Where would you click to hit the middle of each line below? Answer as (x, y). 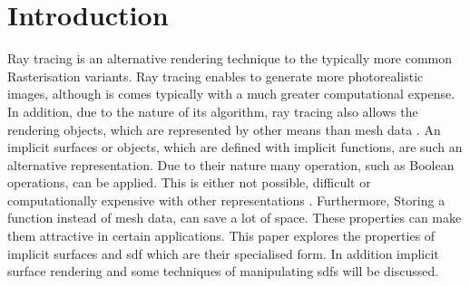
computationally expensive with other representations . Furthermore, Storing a (226, 200)
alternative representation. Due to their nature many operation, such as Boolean (231, 164)
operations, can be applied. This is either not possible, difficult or (189, 182)
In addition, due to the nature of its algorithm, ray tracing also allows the (213, 111)
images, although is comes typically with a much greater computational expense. (231, 94)
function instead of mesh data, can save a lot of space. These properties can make (235, 218)
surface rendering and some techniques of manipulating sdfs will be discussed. (223, 271)
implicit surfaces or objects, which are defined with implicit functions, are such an (235, 147)
